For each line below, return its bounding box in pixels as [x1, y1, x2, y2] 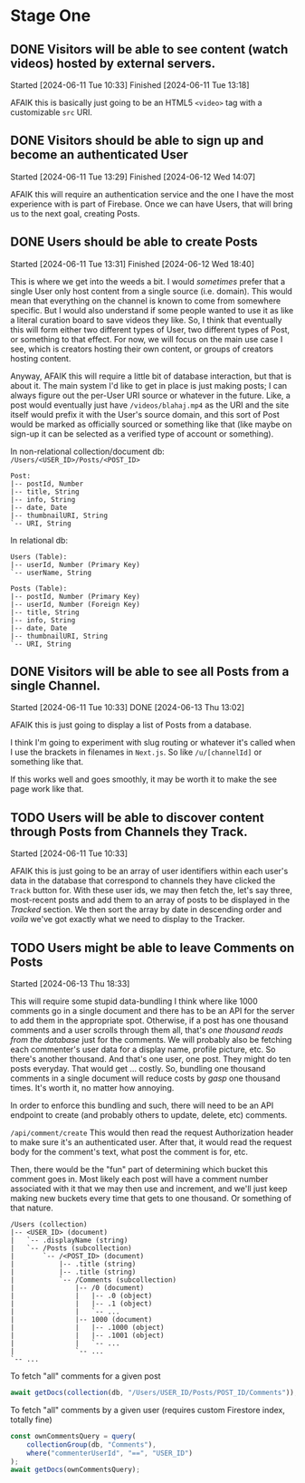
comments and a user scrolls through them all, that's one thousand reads [10, 1025, 284, 1035]
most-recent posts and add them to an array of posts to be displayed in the [10, 894, 291, 906]
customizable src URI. [10, 107, 93, 118]
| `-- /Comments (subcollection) [10, 1276, 177, 1285]
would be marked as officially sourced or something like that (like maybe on [10, 419, 292, 429]
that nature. [10, 1202, 53, 1214]
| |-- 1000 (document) [10, 1315, 153, 1324]
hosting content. [10, 352, 71, 363]
